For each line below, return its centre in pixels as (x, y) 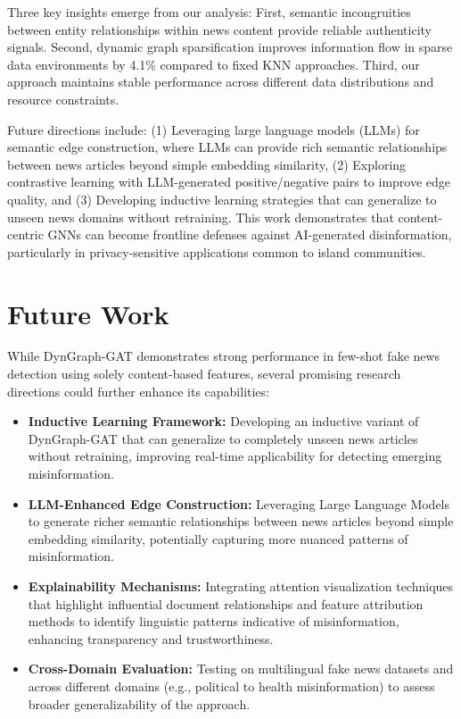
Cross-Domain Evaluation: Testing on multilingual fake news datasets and (241, 669)
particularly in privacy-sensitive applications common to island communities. (217, 251)
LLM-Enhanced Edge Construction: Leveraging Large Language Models (239, 503)
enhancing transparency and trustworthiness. (151, 638)
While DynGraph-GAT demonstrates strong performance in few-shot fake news (224, 356)
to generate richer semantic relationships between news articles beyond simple (241, 521)
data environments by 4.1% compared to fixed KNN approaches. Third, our (214, 64)
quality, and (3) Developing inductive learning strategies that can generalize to (222, 199)
